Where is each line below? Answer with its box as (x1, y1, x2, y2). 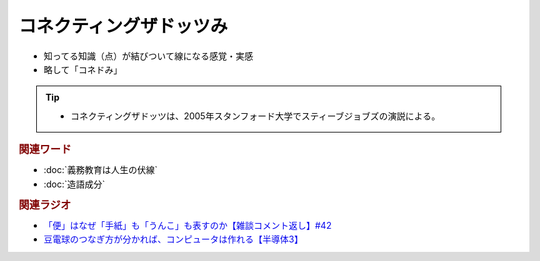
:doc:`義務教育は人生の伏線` (43, 164, 159, 176)
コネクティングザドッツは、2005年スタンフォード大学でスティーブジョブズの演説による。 (70, 110, 441, 122)
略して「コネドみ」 (43, 63, 123, 75)
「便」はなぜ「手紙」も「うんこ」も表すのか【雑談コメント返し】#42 (43, 219, 332, 231)
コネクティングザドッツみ (18, 15, 229, 37)
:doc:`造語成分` (43, 178, 106, 190)
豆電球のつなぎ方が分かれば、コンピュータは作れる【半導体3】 (43, 233, 304, 245)
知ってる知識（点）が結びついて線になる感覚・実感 (43, 50, 254, 62)
